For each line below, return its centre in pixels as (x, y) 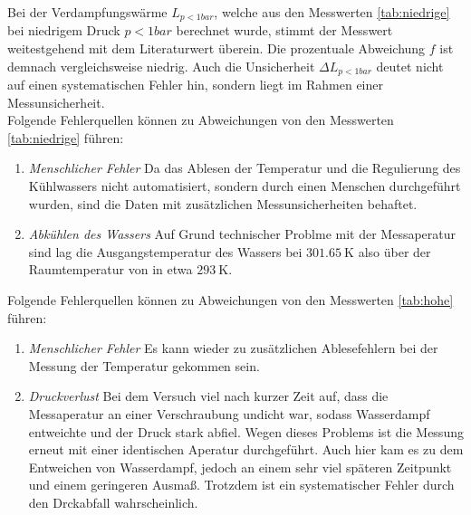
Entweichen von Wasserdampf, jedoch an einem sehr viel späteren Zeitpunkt (240, 467)
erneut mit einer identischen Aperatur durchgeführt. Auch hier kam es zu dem (246, 449)
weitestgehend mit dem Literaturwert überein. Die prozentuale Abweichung (216, 48)
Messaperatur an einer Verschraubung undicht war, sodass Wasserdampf (229, 414)
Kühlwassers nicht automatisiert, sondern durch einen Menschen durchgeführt (245, 186)
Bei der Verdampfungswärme (87, 12)
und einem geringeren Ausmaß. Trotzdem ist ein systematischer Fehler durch (241, 485)
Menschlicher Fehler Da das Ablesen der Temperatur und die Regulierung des (245, 168)
